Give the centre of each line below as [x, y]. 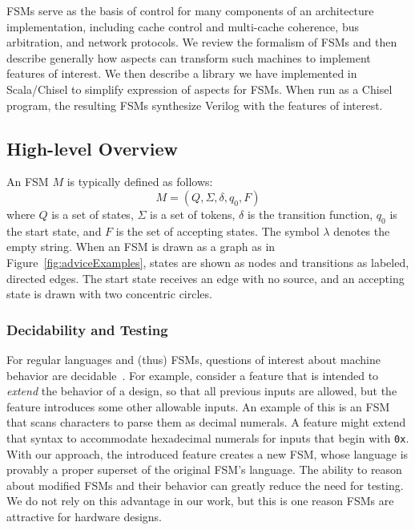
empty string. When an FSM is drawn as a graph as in [141, 247]
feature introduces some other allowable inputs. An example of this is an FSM [198, 406]
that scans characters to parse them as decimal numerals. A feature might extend [206, 422]
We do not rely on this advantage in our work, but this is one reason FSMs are [200, 501]
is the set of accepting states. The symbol [218, 231]
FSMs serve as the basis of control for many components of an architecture [190, 10]
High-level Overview [92, 148]
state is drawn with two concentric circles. [109, 294]
